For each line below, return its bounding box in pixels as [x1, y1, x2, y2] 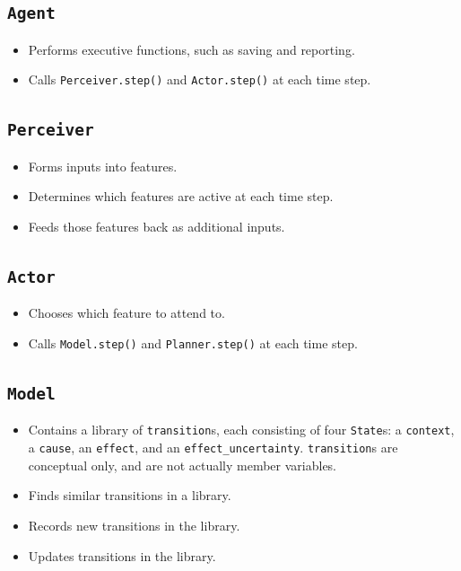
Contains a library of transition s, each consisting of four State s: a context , [28, 420, 455, 439]
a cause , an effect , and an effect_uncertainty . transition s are [28, 438, 398, 457]
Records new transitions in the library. [28, 515, 240, 534]
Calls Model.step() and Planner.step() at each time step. [28, 333, 358, 352]
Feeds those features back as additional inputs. [28, 217, 285, 235]
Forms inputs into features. [28, 156, 178, 175]
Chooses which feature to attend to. [28, 303, 225, 322]
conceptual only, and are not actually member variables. [28, 455, 337, 474]
